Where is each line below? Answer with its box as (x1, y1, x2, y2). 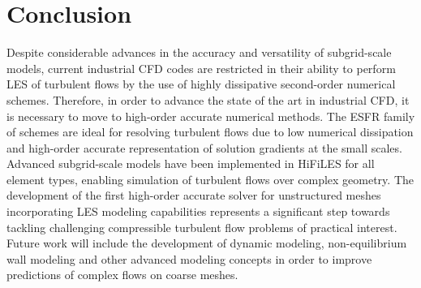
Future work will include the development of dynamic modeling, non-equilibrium (6, 234, 407, 251)
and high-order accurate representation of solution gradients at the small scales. (6, 139, 402, 156)
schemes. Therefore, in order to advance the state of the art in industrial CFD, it (6, 91, 410, 108)
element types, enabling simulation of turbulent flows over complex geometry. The (6, 170, 414, 187)
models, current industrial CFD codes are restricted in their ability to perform (6, 59, 396, 76)
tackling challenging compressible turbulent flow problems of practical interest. (6, 218, 397, 235)
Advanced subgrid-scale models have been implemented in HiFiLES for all (6, 155, 375, 172)
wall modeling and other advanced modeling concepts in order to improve (6, 250, 372, 267)
